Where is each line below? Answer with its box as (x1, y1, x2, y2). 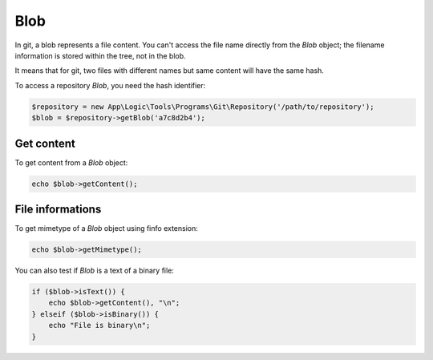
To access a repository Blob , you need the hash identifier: (14, 80, 206, 90)
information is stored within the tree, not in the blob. (14, 51, 186, 60)
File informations (14, 202, 102, 216)
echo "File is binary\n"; (48, 321, 151, 330)
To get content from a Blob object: (14, 157, 128, 168)
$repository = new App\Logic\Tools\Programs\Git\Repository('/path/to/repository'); (31, 102, 374, 111)
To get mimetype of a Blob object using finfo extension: (14, 224, 198, 233)
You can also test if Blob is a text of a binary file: (14, 265, 174, 276)
